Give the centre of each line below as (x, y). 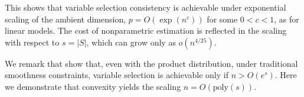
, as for (287, 19)
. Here (286, 75)
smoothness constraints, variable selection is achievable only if (117, 75)
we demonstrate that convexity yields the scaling (93, 86)
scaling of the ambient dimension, (66, 19)
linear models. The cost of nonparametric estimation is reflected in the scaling (146, 30)
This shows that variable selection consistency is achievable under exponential (146, 7)
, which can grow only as (131, 42)
